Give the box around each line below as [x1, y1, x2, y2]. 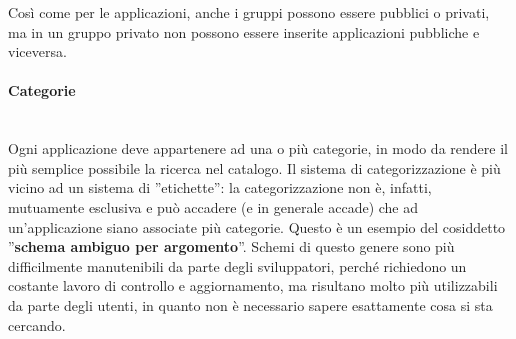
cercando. [8, 314, 66, 335]
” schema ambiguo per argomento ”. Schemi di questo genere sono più [8, 236, 455, 257]
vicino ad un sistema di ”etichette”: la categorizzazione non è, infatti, [8, 177, 432, 198]
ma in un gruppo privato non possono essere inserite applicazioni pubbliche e [8, 21, 480, 42]
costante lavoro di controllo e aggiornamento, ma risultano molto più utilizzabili [8, 275, 498, 296]
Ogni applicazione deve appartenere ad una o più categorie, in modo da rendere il [8, 138, 508, 159]
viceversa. [8, 41, 67, 62]
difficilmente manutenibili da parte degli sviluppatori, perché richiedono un [8, 255, 467, 276]
